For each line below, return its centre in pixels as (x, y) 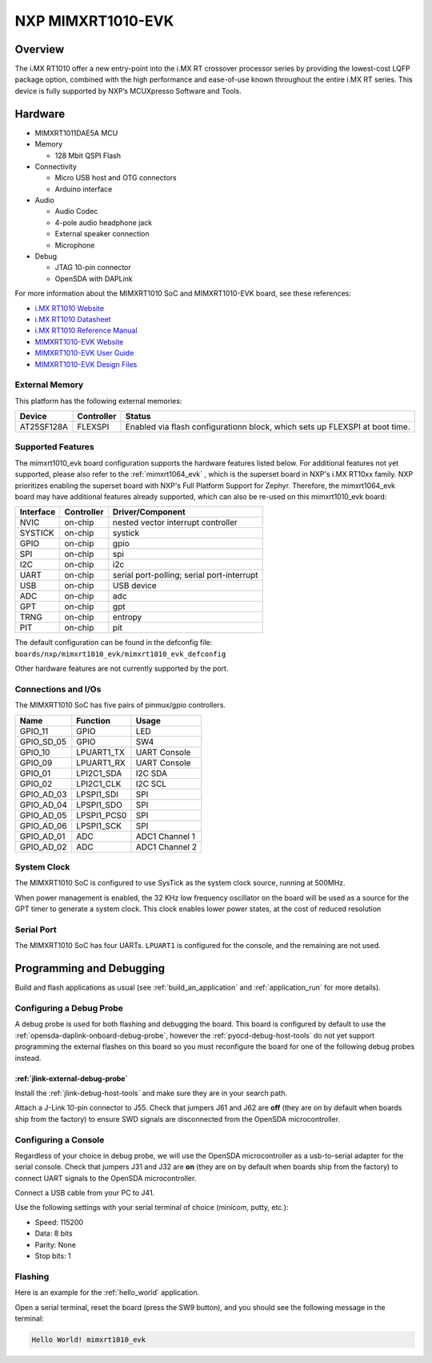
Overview (40, 49)
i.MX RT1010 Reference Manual (86, 331)
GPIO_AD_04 (44, 804)
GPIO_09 (36, 763)
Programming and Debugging (90, 968)
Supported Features (55, 447)
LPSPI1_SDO (100, 804)
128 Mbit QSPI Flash (88, 155)
